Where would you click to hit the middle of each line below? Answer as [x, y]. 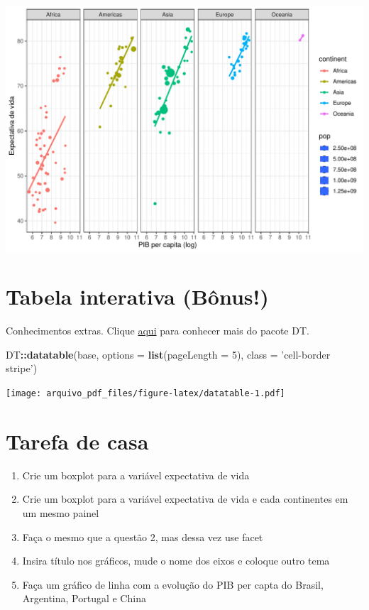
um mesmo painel [61, 512]
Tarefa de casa [77, 441]
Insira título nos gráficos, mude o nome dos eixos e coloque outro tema [176, 561]
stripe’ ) [22, 368]
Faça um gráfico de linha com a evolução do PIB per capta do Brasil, [173, 584]
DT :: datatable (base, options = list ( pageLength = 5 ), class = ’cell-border [168, 354]
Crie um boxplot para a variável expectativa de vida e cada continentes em [185, 499]
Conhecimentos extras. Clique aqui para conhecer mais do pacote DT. [158, 331]
